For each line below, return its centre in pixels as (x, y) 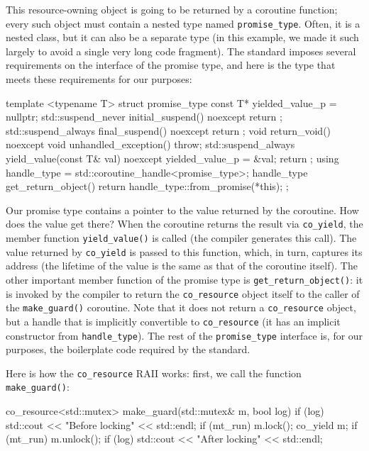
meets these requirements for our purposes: (99, 79)
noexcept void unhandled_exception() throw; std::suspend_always (150, 144)
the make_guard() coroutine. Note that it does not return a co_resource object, (181, 307)
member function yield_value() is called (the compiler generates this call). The (181, 238)
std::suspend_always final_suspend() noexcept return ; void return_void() (169, 130)
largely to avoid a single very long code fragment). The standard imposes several (181, 51)
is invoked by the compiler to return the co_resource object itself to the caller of (183, 293)
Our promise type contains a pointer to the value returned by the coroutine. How (182, 210)
